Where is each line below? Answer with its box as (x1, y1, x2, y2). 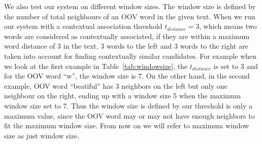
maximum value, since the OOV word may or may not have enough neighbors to (4, 110, 255, 121)
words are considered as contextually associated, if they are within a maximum (4, 30, 250, 41)
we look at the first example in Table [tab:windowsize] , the (4, 60, 188, 71)
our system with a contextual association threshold (4, 21, 162, 31)
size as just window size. (4, 130, 80, 140)
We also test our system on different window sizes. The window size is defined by (4, 1, 256, 11)
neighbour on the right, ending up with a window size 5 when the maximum (4, 90, 241, 101)
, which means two (199, 21, 257, 31)
